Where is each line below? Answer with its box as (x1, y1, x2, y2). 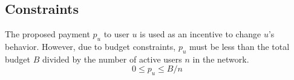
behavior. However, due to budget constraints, (5, 40, 176, 52)
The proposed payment (5, 28, 90, 40)
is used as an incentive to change (140, 28, 261, 40)
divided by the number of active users (42, 52, 182, 65)
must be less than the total (189, 40, 290, 52)
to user (103, 28, 129, 40)
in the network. (192, 52, 249, 65)
